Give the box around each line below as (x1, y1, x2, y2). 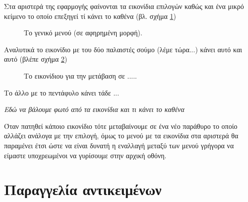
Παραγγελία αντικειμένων (4, 179, 162, 200)
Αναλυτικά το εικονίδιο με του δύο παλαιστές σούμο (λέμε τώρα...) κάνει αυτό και (4, 44, 243, 54)
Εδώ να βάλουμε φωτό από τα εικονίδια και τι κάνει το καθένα (4, 104, 185, 114)
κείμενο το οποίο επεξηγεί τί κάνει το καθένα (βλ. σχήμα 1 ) (4, 10, 176, 21)
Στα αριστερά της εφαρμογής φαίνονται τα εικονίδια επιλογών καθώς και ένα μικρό (4, 1, 244, 11)
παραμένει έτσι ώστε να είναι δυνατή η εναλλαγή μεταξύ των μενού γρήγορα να (4, 140, 234, 150)
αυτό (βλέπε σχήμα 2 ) (4, 54, 67, 64)
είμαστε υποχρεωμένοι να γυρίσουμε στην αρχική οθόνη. (4, 150, 167, 160)
